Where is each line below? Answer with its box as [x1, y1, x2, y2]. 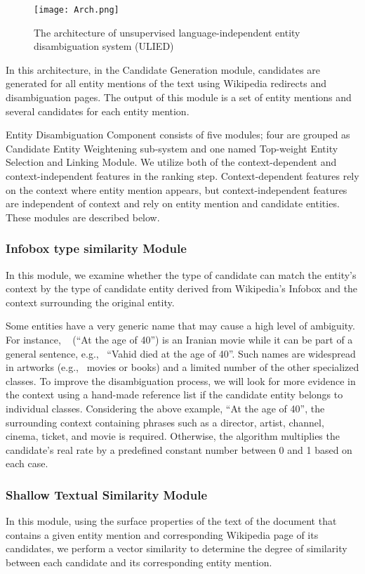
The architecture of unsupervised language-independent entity [34, 25, 300, 39]
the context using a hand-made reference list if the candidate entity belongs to [6, 387, 343, 402]
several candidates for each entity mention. [6, 103, 190, 118]
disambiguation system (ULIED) [34, 39, 174, 53]
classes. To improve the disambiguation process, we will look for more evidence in [6, 373, 356, 388]
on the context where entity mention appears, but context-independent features [6, 182, 347, 197]
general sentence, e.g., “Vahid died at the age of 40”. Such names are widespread [6, 346, 356, 360]
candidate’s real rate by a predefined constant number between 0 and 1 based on [6, 442, 352, 457]
